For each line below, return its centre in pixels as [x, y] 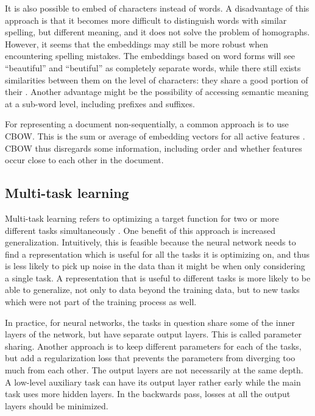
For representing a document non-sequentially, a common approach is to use [147, 124]
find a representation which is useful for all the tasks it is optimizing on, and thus [157, 254]
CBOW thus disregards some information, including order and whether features [154, 148]
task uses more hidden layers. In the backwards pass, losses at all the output [148, 394]
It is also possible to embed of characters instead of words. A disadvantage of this [157, 8]
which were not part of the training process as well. [101, 302]
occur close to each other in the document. [84, 160]
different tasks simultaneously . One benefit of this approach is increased [140, 230]
